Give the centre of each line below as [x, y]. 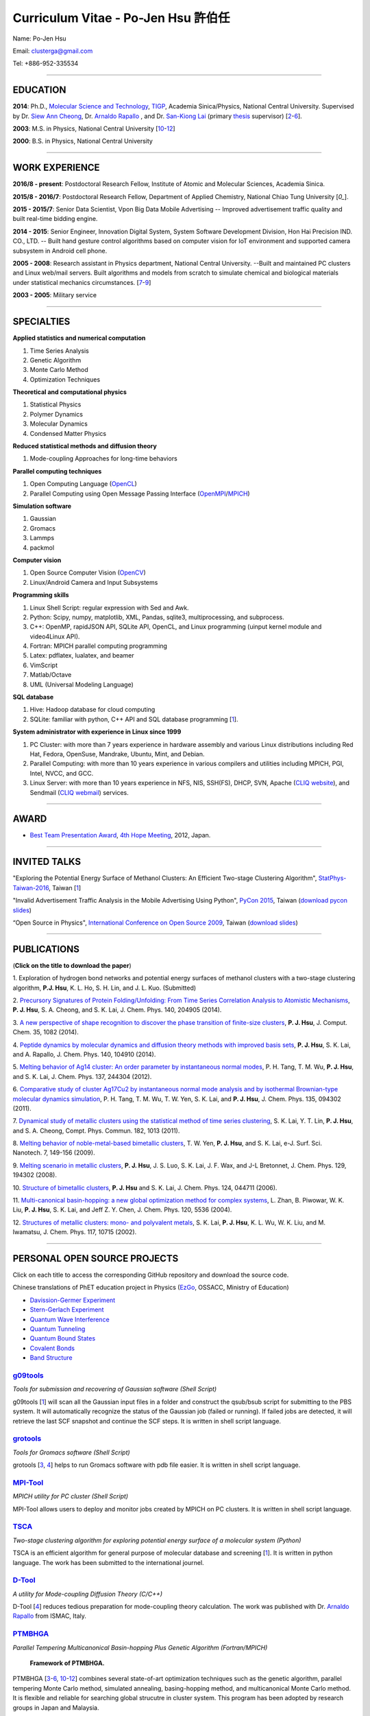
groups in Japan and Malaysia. [56, 1707]
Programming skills [41, 595]
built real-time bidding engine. [55, 219]
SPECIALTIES [41, 322]
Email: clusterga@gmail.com [53, 51]
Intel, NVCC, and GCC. [62, 773]
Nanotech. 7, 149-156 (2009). [54, 1152]
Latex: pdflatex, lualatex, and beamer [82, 656]
